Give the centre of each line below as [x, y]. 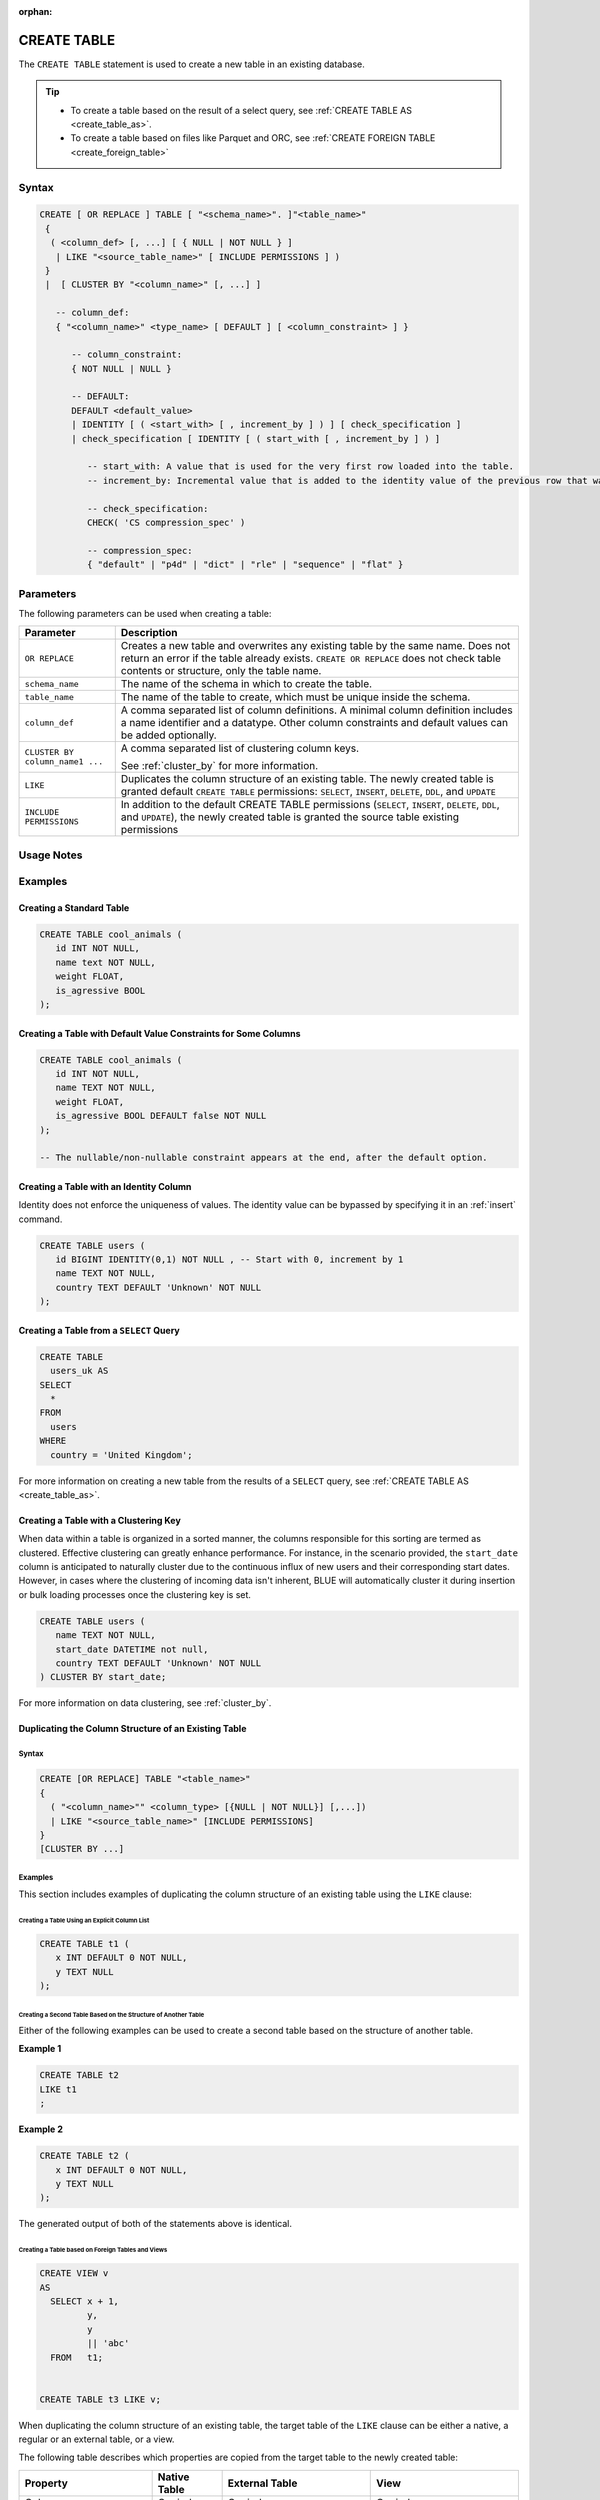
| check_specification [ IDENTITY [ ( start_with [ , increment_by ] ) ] [256, 438]
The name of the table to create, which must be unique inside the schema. [295, 697]
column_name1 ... [64, 761]
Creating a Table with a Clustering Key [100, 1520]
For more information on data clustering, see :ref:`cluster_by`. [145, 1703]
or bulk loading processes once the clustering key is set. [135, 1594]
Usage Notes [50, 855]
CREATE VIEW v [74, 2273]
